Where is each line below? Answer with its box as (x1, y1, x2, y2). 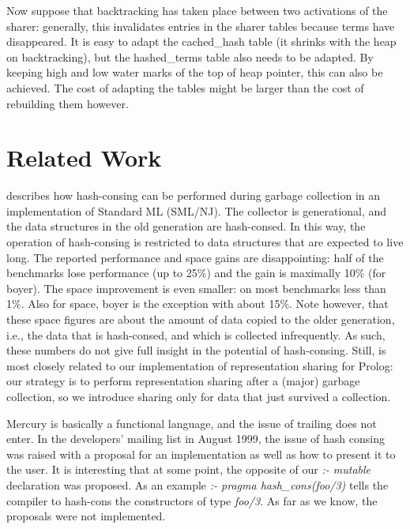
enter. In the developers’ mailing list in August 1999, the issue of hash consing (6, 430, 385, 447)
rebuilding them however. (6, 95, 129, 111)
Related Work (6, 141, 162, 174)
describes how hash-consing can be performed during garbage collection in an (6, 187, 381, 204)
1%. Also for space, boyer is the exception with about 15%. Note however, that (6, 295, 389, 312)
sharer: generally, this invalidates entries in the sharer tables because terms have (6, 17, 395, 34)
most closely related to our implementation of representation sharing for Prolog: (6, 357, 393, 373)
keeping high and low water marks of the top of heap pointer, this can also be (6, 64, 383, 81)
